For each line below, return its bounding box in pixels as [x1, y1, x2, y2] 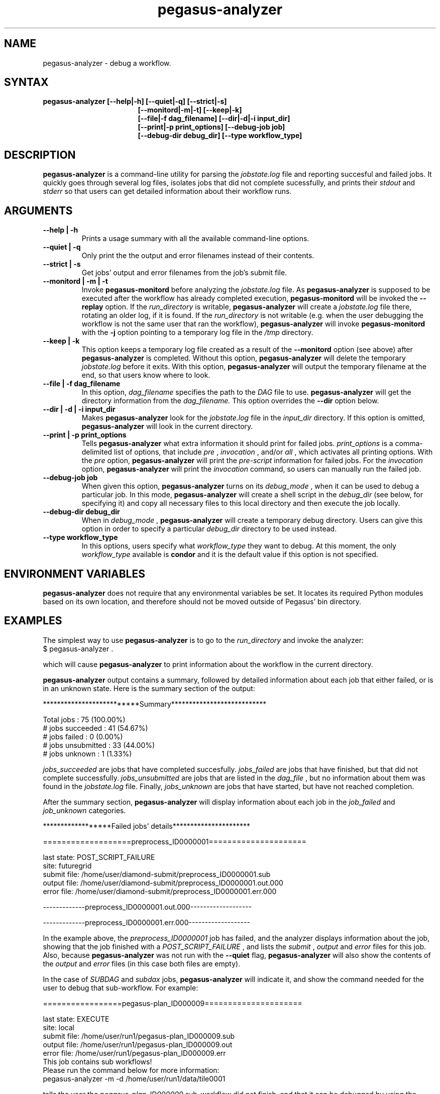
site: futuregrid [43, 861, 92, 870]
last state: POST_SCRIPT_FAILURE [43, 852, 155, 861]
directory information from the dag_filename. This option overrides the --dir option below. [81, 396, 379, 405]
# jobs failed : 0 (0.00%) [43, 732, 123, 741]
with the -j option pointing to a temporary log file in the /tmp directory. [81, 328, 313, 337]
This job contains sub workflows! [43, 1057, 152, 1066]
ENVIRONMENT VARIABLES [4, 567, 145, 580]
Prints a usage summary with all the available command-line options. [81, 234, 309, 243]
